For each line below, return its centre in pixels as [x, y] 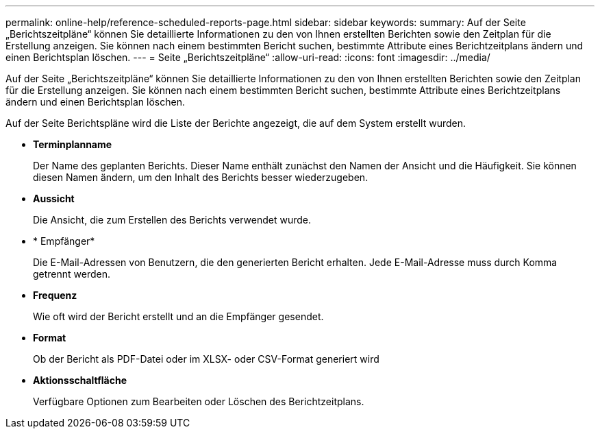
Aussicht [54, 198]
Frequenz [55, 295]
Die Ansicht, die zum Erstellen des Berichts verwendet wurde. [172, 220]
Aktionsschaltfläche [80, 380]
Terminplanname [73, 144]
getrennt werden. [72, 274]
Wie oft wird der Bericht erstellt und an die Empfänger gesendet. [178, 316]
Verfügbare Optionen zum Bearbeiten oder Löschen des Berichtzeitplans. [199, 401]
